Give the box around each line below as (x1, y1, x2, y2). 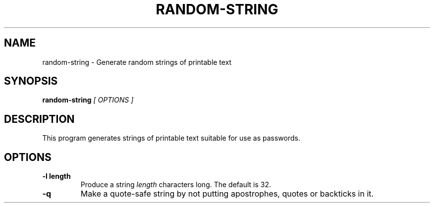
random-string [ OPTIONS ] (42, 96, 134, 104)
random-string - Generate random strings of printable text (42, 57, 232, 66)
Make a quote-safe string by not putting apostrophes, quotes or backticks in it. (80, 189, 374, 199)
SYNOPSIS (4, 75, 58, 88)
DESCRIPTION (4, 112, 75, 125)
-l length (42, 172, 71, 181)
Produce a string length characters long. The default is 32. (80, 180, 271, 189)
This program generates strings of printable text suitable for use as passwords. (42, 134, 300, 143)
